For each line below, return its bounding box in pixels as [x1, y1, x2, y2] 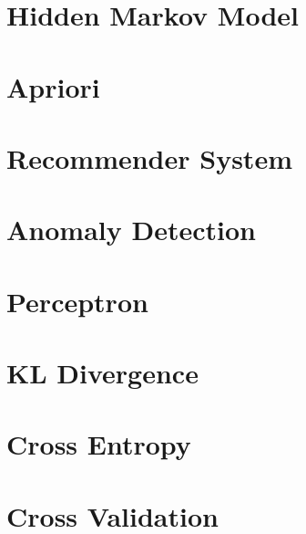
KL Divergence [6, 354, 199, 392]
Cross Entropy [6, 425, 191, 463]
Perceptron [6, 282, 148, 319]
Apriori [6, 68, 100, 105]
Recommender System [6, 139, 292, 176]
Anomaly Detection [6, 211, 256, 248]
